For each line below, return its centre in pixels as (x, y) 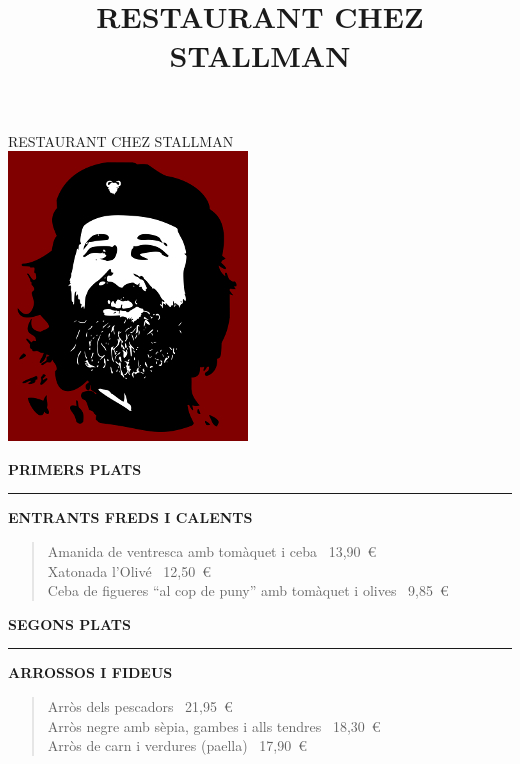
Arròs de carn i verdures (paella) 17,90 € (177, 745)
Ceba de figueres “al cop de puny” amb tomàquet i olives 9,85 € (248, 590)
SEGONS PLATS (69, 623)
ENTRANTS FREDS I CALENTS (130, 517)
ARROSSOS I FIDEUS (90, 672)
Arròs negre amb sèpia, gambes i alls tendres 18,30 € (214, 725)
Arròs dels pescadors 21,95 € (140, 705)
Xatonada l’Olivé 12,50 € (129, 570)
